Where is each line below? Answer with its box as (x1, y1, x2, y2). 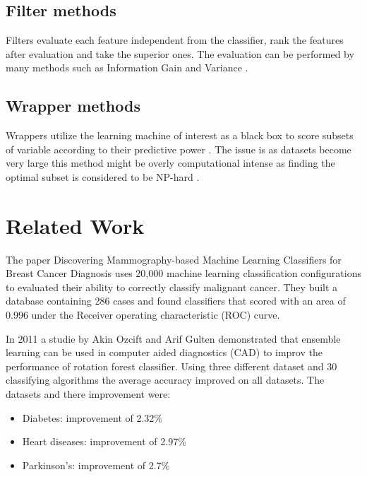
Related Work (6, 211, 145, 240)
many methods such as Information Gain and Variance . (6, 60, 248, 75)
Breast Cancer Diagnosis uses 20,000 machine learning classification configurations (6, 266, 361, 281)
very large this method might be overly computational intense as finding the (6, 155, 335, 170)
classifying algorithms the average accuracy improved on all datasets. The (6, 372, 325, 387)
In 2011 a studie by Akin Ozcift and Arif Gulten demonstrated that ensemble (6, 331, 341, 346)
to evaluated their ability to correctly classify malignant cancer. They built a (6, 279, 338, 294)
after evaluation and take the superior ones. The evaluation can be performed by (6, 46, 354, 61)
